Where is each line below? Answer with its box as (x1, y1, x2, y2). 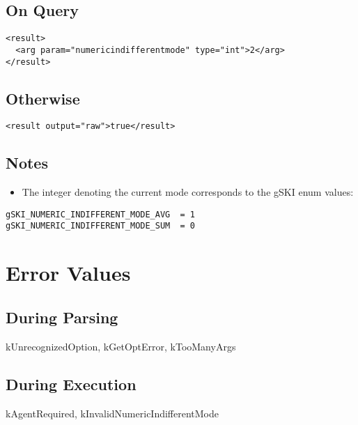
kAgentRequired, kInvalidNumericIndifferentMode (6, 405, 219, 420)
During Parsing (6, 306, 118, 327)
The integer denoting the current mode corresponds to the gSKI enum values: (22, 185, 354, 199)
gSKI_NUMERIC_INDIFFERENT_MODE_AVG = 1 (6, 209, 196, 219)
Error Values (6, 258, 131, 287)
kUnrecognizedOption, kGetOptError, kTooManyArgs (6, 339, 236, 353)
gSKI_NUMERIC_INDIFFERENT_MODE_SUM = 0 (6, 221, 196, 231)
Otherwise (6, 87, 80, 109)
